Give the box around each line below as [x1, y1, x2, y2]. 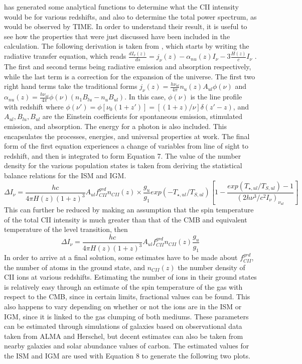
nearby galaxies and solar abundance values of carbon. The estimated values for [4, 340, 249, 351]
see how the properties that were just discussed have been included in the [4, 31, 230, 41]
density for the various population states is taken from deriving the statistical [4, 160, 242, 171]
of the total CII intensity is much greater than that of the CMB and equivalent [4, 214, 247, 224]
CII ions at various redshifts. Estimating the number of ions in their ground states [4, 272, 257, 282]
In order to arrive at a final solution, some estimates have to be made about [4, 252, 238, 263]
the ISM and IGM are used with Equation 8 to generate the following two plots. [4, 350, 250, 361]
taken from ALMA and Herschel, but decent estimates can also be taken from [4, 330, 243, 341]
